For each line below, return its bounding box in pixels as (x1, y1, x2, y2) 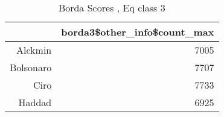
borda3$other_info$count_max (61, 25, 214, 39)
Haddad (18, 95, 52, 109)
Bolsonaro (10, 60, 52, 74)
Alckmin (16, 43, 52, 57)
